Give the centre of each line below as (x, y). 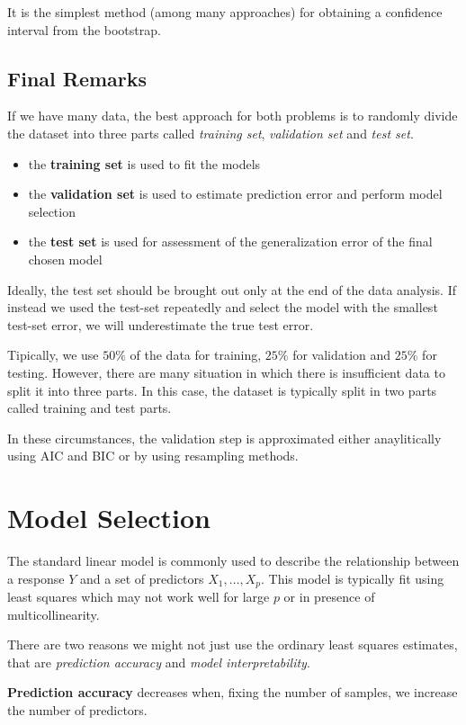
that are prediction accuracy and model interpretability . (159, 662)
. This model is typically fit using (353, 578)
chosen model (65, 259)
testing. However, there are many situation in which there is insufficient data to (226, 372)
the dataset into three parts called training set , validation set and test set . (211, 133)
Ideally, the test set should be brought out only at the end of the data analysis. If (232, 289)
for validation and (342, 355)
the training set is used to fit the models (144, 163)
